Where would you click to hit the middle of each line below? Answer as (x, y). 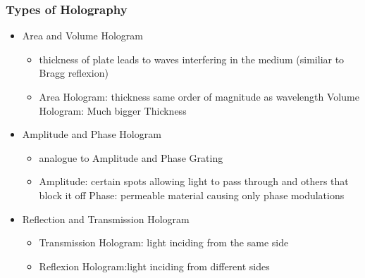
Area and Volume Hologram (82, 36)
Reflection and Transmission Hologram (106, 219)
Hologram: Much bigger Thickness (113, 110)
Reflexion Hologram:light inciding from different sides (154, 266)
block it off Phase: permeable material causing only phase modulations (192, 195)
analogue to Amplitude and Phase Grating (131, 157)
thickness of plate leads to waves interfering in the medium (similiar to (192, 59)
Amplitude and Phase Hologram (92, 134)
